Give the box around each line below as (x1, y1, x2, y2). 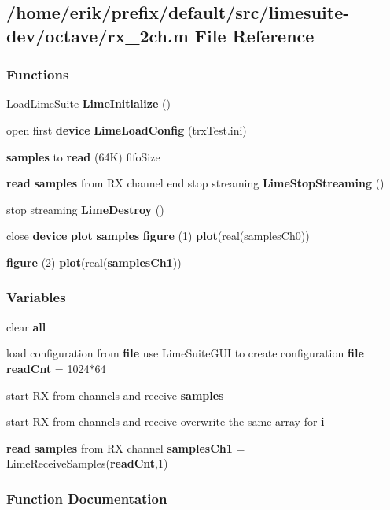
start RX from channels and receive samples (6, 386, 224, 403)
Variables (6, 287, 66, 307)
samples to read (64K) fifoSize (6, 148, 160, 164)
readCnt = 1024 (6, 360, 90, 376)
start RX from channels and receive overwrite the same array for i (6, 413, 325, 430)
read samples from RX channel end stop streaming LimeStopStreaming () (6, 175, 384, 191)
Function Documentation (6, 488, 167, 508)
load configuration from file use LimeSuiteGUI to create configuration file (6, 345, 364, 361)
